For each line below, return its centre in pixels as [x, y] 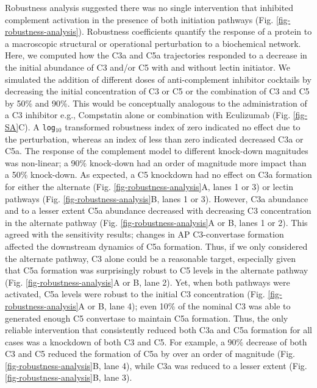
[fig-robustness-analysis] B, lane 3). [69, 377]
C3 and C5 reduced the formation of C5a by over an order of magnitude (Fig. [150, 354]
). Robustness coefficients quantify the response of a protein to [195, 31]
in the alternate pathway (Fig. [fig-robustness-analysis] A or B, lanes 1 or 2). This [156, 222]
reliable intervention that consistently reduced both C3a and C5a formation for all [158, 330]
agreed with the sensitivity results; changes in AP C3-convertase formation [144, 234]
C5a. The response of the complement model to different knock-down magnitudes [157, 151]
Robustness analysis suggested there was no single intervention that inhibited [149, 7]
